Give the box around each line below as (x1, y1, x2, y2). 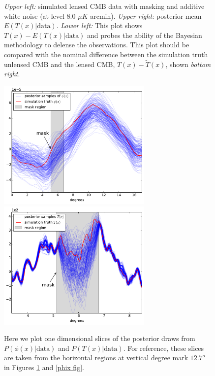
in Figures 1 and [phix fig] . (4, 362, 84, 372)
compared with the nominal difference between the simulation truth (4, 49, 208, 59)
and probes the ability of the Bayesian (87, 30, 202, 40)
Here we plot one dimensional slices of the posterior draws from (4, 333, 195, 343)
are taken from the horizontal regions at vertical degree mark (4, 352, 188, 363)
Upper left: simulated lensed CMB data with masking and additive (4, 1, 205, 11)
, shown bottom (165, 59, 211, 69)
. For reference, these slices (123, 342, 204, 353)
